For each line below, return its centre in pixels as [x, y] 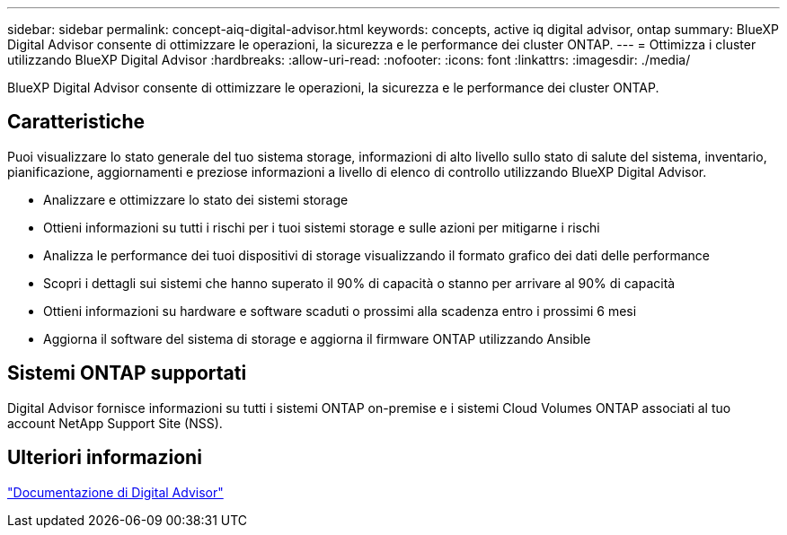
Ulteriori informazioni [105, 458]
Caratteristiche [76, 122]
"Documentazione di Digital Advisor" [115, 492]
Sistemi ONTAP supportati [127, 373]
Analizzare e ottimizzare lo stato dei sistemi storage [196, 199]
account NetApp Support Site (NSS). [115, 423]
